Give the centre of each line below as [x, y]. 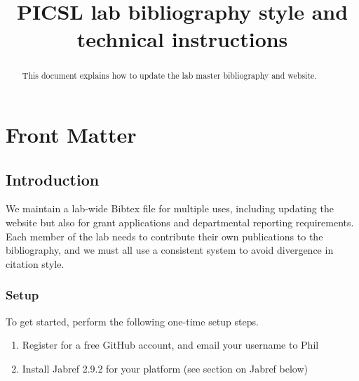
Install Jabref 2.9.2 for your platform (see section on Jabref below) [165, 368]
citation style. [35, 263]
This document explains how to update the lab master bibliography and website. [169, 76]
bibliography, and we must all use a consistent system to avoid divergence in [170, 250]
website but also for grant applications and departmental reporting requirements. [180, 222]
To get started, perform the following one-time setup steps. [132, 321]
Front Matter [71, 135]
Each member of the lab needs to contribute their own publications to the [164, 236]
